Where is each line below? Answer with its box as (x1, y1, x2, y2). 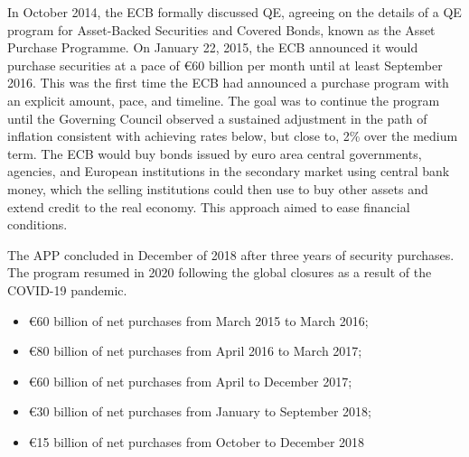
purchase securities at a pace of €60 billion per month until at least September (7, 55, 443, 74)
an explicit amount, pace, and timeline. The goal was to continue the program (7, 90, 440, 109)
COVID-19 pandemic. (7, 280, 127, 299)
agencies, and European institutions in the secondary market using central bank (7, 162, 450, 181)
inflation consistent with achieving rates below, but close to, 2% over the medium (7, 126, 458, 145)
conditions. (7, 215, 68, 234)
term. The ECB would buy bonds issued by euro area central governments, (7, 144, 422, 163)
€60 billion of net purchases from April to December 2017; (28, 371, 352, 390)
